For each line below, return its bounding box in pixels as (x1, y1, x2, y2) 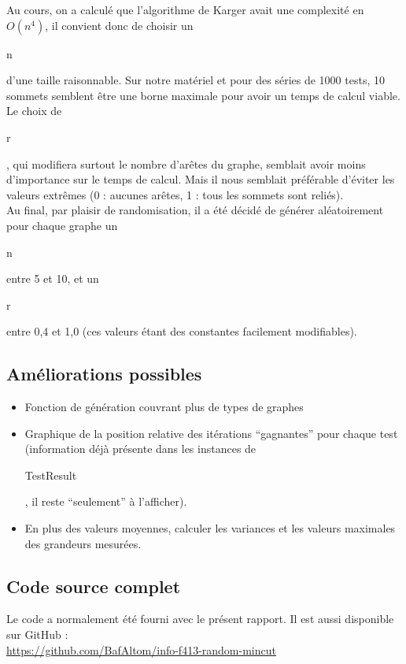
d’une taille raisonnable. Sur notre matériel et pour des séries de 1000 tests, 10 (6, 72, 385, 88)
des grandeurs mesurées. (24, 535, 142, 551)
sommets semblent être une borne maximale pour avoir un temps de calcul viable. (6, 87, 400, 103)
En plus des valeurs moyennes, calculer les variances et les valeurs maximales (24, 520, 396, 536)
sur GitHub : (6, 626, 68, 643)
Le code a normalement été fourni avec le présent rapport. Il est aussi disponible (6, 610, 394, 627)
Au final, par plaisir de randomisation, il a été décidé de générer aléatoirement (6, 202, 384, 218)
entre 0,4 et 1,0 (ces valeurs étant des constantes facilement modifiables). (6, 323, 357, 339)
